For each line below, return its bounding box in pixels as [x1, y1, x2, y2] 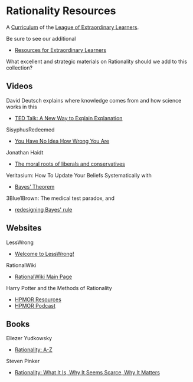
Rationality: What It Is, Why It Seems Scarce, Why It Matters [14, 369, 161, 376]
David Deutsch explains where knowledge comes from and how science [6, 97, 182, 104]
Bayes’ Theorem [14, 183, 55, 190]
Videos [6, 81, 33, 91]
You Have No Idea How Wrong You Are [14, 137, 110, 144]
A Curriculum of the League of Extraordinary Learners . [6, 24, 139, 31]
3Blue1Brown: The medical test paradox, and [6, 195, 115, 202]
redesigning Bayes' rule [14, 206, 73, 213]
